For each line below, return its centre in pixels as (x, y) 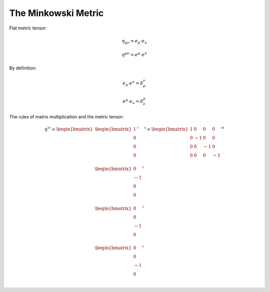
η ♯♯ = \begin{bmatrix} (69, 129)
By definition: (23, 68)
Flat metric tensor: (28, 28)
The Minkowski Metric (56, 13)
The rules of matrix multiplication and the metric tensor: (66, 116)
